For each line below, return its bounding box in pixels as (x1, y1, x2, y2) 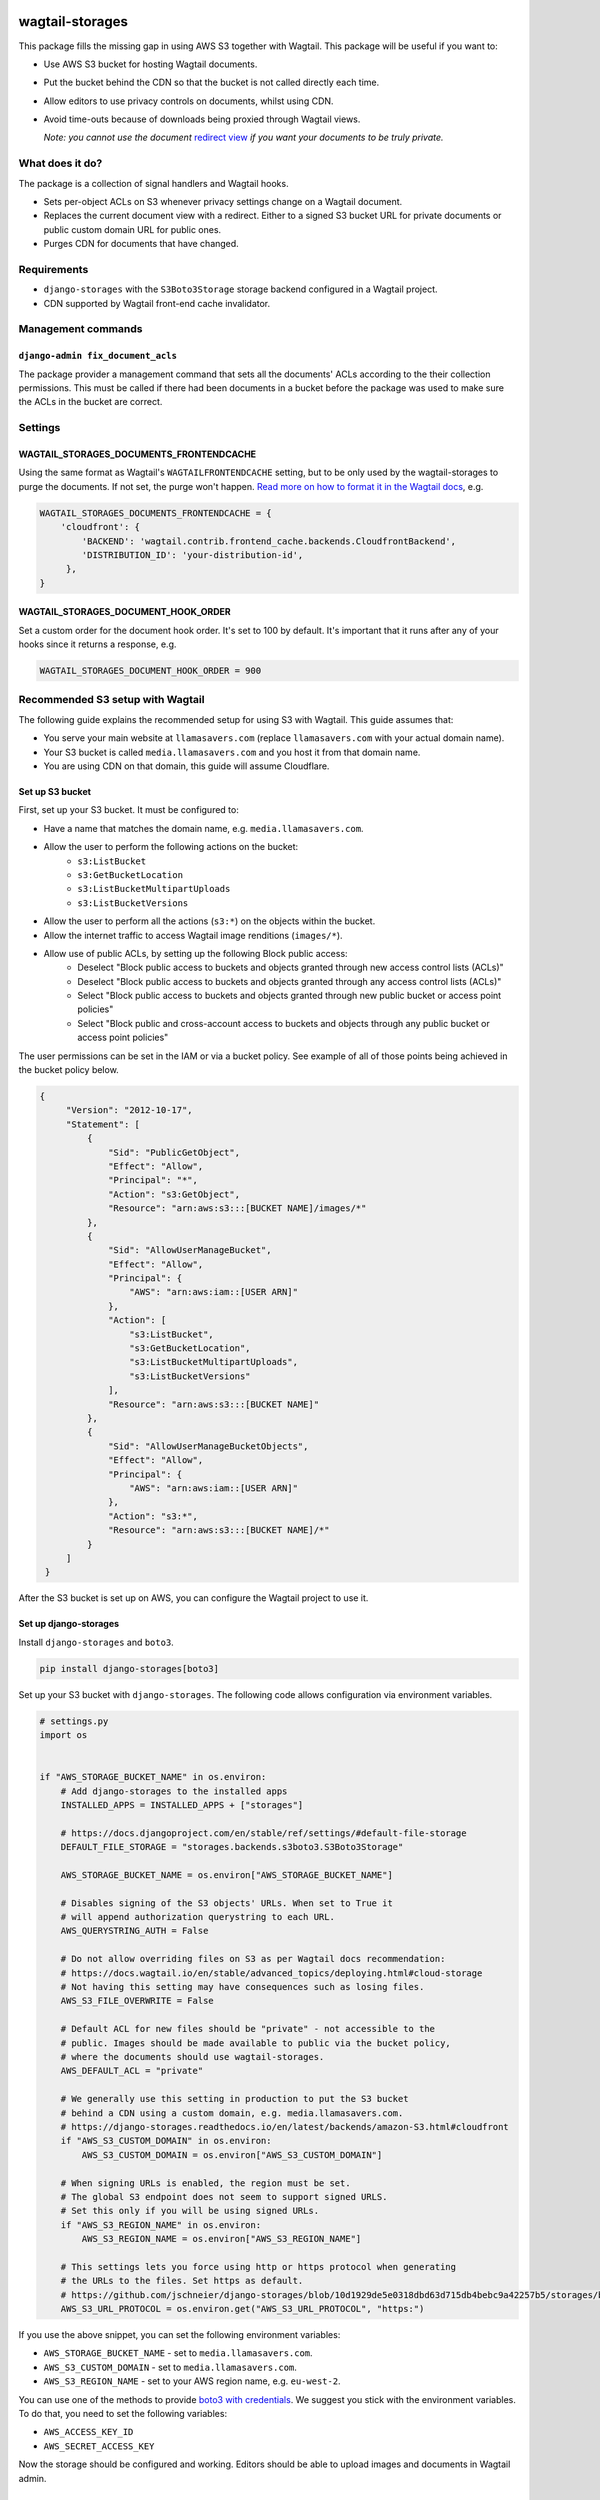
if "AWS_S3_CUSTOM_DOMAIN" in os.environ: (60, 2135, 272, 2147)
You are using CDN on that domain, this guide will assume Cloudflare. (43, 760, 330, 772)
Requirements (18, 262, 89, 276)
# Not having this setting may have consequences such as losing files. (60, 1981, 425, 1993)
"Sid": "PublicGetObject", (108, 1146, 240, 1158)
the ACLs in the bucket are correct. (18, 396, 163, 408)
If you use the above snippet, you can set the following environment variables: (18, 2329, 341, 2340)
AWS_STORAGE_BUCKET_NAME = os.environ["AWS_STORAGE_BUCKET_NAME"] (60, 1869, 394, 1880)
